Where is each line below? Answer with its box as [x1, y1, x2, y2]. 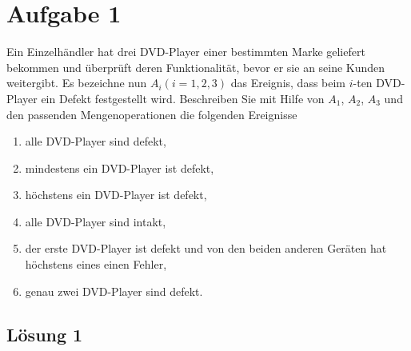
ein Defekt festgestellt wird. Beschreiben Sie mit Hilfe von [41, 90, 325, 106]
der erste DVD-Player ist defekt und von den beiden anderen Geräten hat [25, 240, 387, 257]
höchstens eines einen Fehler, [25, 256, 167, 273]
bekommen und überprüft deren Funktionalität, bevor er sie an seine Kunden [6, 58, 385, 75]
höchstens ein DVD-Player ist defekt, [25, 186, 207, 203]
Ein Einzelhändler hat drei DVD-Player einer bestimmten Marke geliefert [6, 43, 365, 60]
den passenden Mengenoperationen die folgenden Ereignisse [6, 106, 297, 122]
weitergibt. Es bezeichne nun [6, 74, 147, 91]
